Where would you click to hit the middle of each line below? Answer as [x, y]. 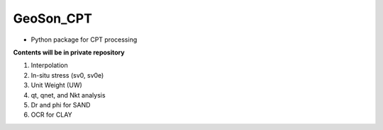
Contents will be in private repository [69, 52]
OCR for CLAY [51, 115]
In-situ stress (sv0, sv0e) [67, 75]
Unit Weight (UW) [57, 85]
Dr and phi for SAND [61, 105]
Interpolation [49, 65]
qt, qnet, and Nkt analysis [68, 95]
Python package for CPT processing [84, 40]
